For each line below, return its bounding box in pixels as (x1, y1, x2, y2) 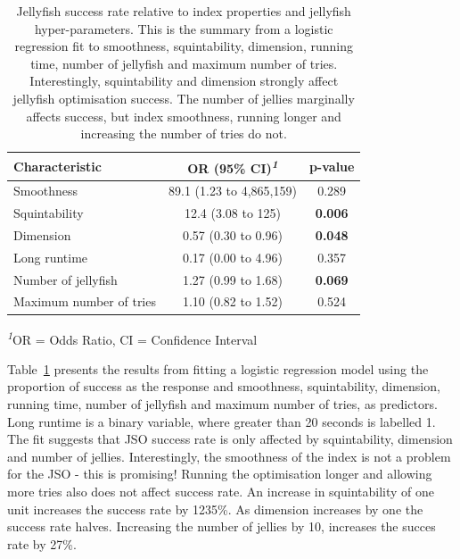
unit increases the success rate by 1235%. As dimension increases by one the (7, 499, 423, 518)
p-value (308, 156, 355, 175)
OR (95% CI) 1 (187, 155, 278, 177)
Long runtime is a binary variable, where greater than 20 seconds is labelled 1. (7, 412, 436, 430)
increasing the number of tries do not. (80, 124, 287, 143)
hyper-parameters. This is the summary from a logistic (34, 19, 333, 38)
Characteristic (13, 156, 102, 175)
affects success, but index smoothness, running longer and (26, 106, 341, 125)
